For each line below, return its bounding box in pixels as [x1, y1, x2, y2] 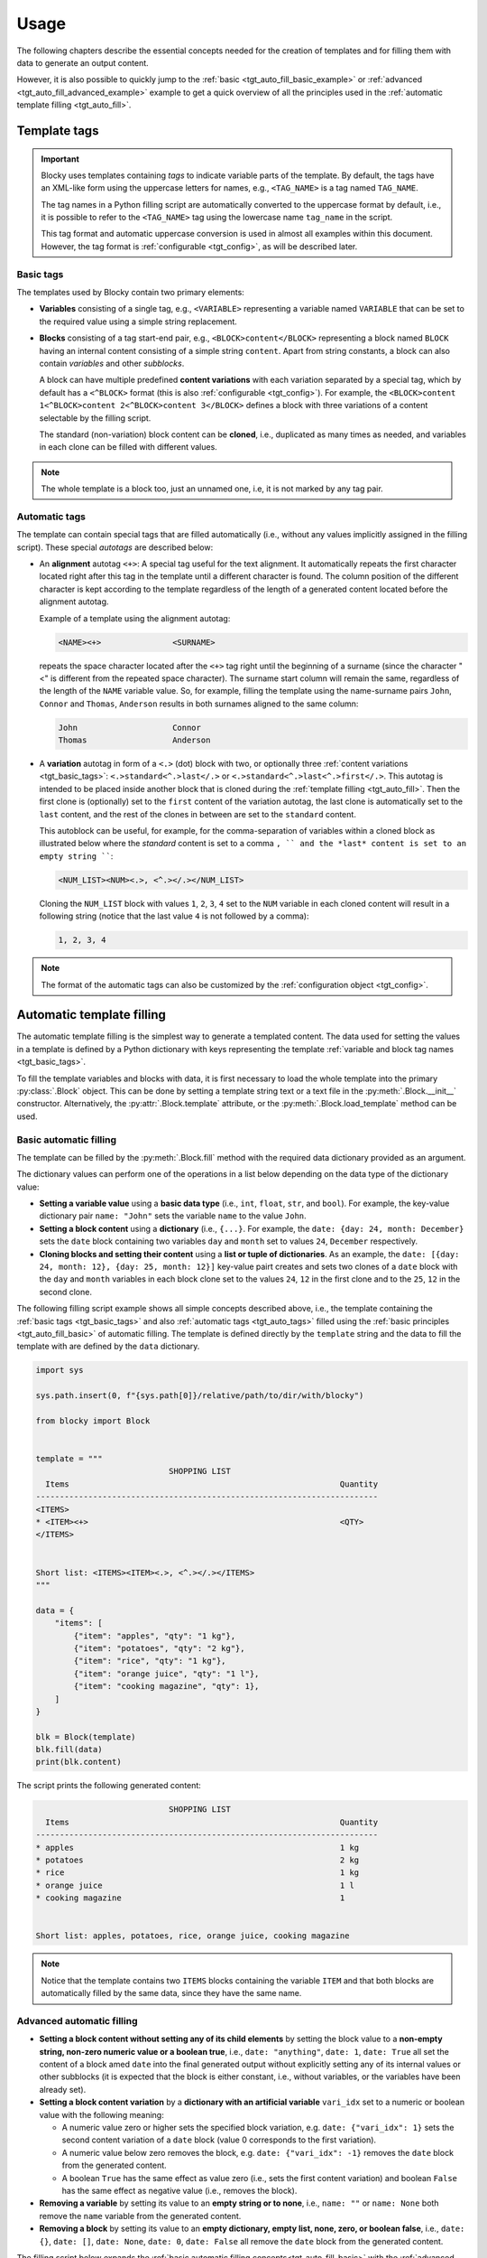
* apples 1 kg [35, 1843, 360, 1852]
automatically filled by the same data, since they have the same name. [41, 1988, 302, 1999]
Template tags [16, 123, 99, 138]
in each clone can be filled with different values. [39, 442, 218, 453]
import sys [35, 1365, 84, 1376]
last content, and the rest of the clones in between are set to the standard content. [39, 808, 356, 819]
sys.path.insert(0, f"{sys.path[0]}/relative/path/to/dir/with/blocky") [35, 1391, 364, 1401]
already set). [39, 2084, 87, 2095]
